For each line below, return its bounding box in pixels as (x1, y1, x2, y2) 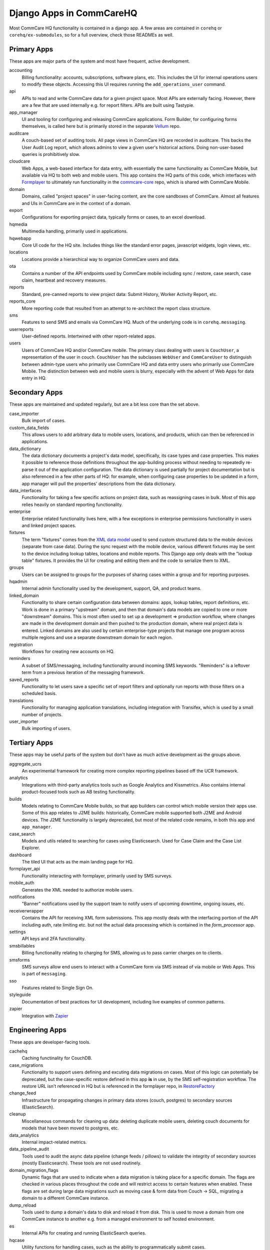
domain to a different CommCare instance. (21, 1195, 109, 1201)
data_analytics (9, 1132, 39, 1138)
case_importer (9, 410, 39, 416)
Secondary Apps (9, 388, 63, 397)
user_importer (9, 718, 38, 724)
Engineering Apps (9, 1025, 67, 1034)
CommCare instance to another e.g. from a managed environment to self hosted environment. (21, 1216, 215, 1222)
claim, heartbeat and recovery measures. (21, 277, 107, 283)
